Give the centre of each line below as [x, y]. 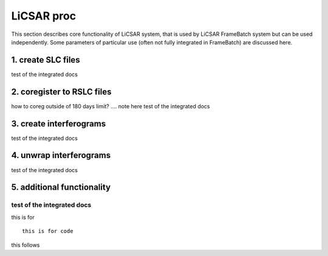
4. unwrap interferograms [61, 155]
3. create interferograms [59, 124]
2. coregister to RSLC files [61, 92]
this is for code [48, 231]
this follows [26, 245]
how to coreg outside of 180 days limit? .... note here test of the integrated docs [111, 106]
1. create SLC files [46, 60]
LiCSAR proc [43, 16]
